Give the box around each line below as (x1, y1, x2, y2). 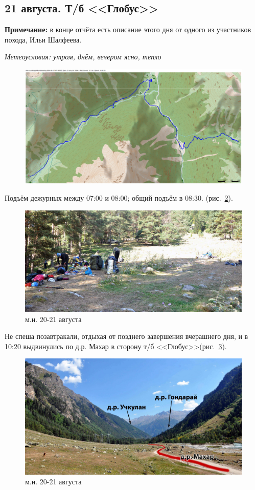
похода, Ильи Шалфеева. (5, 34, 82, 45)
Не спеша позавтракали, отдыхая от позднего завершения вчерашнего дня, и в (5, 331, 248, 342)
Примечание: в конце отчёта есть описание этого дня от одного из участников (5, 24, 251, 35)
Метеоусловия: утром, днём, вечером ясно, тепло (5, 51, 161, 62)
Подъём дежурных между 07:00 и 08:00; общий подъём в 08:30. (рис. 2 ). (5, 193, 233, 203)
